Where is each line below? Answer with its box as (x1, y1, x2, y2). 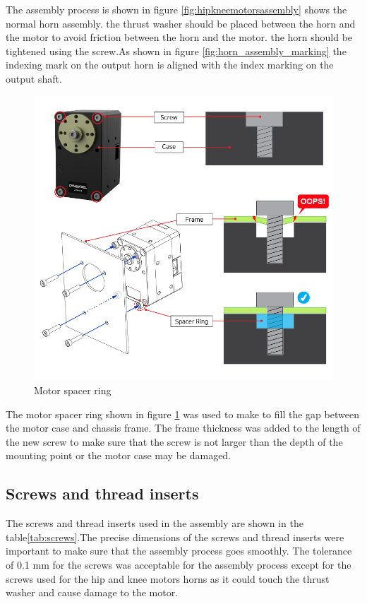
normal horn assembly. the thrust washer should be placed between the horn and (6, 16, 356, 30)
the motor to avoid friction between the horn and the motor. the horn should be (6, 30, 353, 45)
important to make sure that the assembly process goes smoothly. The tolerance (6, 543, 352, 558)
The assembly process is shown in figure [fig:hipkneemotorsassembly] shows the (6, 2, 347, 16)
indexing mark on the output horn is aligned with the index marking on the (6, 57, 334, 72)
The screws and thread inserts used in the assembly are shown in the (6, 516, 303, 531)
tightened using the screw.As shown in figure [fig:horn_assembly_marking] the (6, 43, 347, 58)
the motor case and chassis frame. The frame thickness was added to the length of (6, 420, 361, 435)
